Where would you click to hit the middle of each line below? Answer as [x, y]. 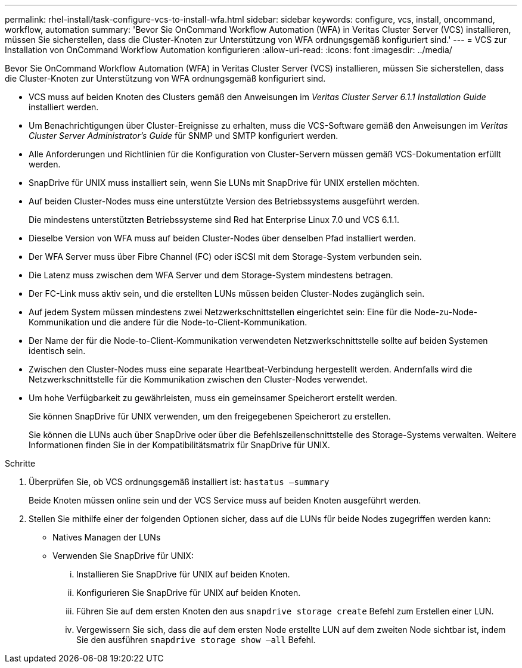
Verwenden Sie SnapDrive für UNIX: [123, 556]
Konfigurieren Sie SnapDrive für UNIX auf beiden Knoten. [189, 593]
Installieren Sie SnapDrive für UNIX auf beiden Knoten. [183, 574]
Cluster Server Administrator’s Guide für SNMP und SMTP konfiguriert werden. [184, 136]
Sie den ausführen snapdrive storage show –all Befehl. [196, 640]
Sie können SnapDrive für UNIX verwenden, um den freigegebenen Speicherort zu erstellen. [210, 416]
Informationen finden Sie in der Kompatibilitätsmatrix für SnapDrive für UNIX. [179, 445]
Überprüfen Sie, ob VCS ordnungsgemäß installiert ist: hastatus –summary [179, 482]
